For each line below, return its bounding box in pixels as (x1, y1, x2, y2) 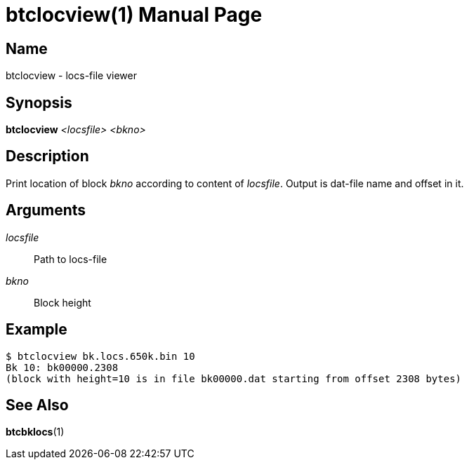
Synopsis (6, 93, 72, 112)
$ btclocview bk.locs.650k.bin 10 (6, 350, 195, 362)
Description (6, 147, 89, 166)
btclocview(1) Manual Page (6, 3, 263, 27)
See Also (6, 396, 69, 414)
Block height (34, 296, 91, 309)
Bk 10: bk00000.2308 (6, 361, 119, 373)
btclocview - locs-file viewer (6, 69, 137, 82)
